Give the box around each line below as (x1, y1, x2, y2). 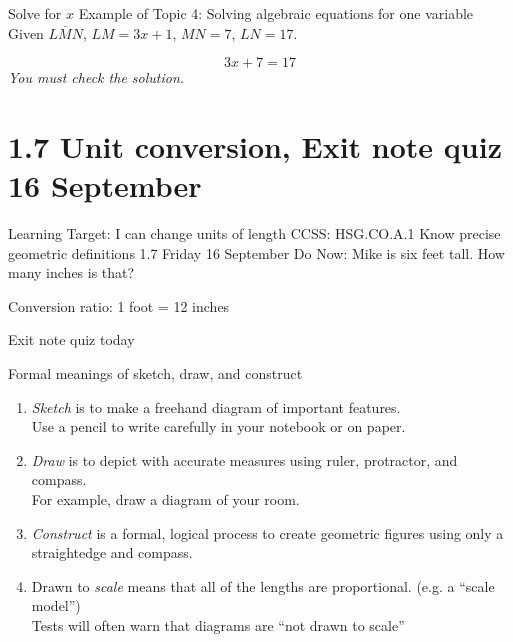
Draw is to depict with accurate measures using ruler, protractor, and (31, 449, 458, 470)
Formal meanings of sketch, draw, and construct (8, 363, 303, 384)
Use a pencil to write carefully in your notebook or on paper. (31, 416, 406, 437)
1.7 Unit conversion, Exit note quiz (8, 125, 502, 166)
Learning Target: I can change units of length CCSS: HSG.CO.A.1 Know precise (8, 223, 501, 244)
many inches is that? (8, 262, 135, 283)
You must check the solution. (8, 67, 185, 88)
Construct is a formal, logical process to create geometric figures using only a (31, 522, 504, 543)
